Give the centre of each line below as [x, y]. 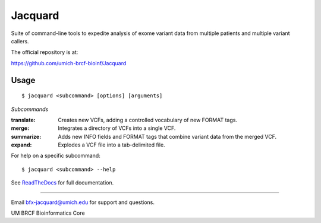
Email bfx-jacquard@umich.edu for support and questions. [83, 202]
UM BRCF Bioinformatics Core [48, 213]
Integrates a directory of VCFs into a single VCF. [117, 128]
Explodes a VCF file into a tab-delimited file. [112, 145]
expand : [21, 145]
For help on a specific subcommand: [56, 156]
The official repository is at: [45, 52]
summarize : [26, 136]
